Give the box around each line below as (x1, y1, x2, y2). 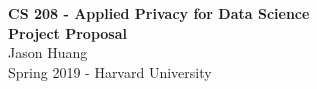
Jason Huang (8, 42, 88, 63)
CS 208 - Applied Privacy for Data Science (8, 3, 310, 23)
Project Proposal (8, 22, 127, 43)
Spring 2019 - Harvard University (8, 61, 212, 82)
